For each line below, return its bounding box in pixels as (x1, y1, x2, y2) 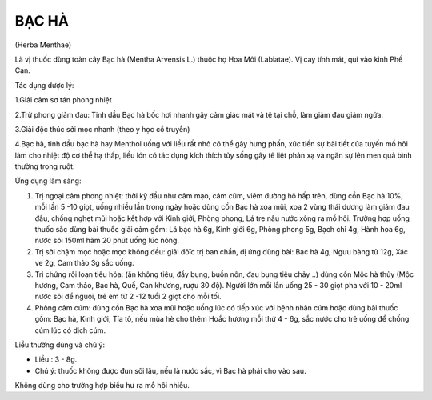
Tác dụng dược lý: (14, 80, 74, 90)
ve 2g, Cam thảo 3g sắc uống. (34, 258, 135, 268)
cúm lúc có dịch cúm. (34, 325, 106, 335)
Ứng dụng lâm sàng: (14, 176, 82, 186)
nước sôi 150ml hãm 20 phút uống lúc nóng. (34, 236, 180, 246)
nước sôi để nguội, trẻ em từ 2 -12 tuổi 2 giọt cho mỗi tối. (34, 292, 222, 302)
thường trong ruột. (14, 162, 75, 171)
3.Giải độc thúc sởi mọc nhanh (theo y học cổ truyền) (14, 124, 190, 134)
